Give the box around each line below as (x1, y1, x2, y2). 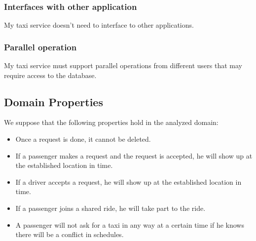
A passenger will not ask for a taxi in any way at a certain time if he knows (15, 219, 244, 230)
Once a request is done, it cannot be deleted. (15, 134, 151, 144)
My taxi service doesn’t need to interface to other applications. (4, 20, 194, 30)
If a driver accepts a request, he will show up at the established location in (15, 176, 242, 187)
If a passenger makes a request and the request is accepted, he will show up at (15, 150, 253, 161)
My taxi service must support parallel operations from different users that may (4, 60, 242, 71)
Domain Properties (4, 94, 103, 109)
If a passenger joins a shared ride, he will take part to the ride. (15, 202, 206, 213)
